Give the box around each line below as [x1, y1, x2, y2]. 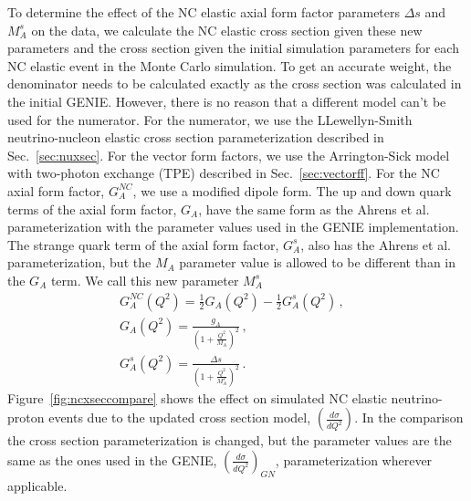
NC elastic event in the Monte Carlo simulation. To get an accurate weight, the [7, 56, 452, 75]
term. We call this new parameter [50, 270, 239, 289]
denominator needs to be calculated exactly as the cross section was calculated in [7, 74, 462, 93]
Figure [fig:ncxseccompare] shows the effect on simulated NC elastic [7, 388, 387, 407]
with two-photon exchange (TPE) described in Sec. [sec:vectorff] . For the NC [7, 163, 440, 183]
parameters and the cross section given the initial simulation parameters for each [7, 38, 459, 57]
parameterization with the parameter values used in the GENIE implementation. [7, 217, 459, 236]
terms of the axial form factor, [7, 199, 177, 218]
